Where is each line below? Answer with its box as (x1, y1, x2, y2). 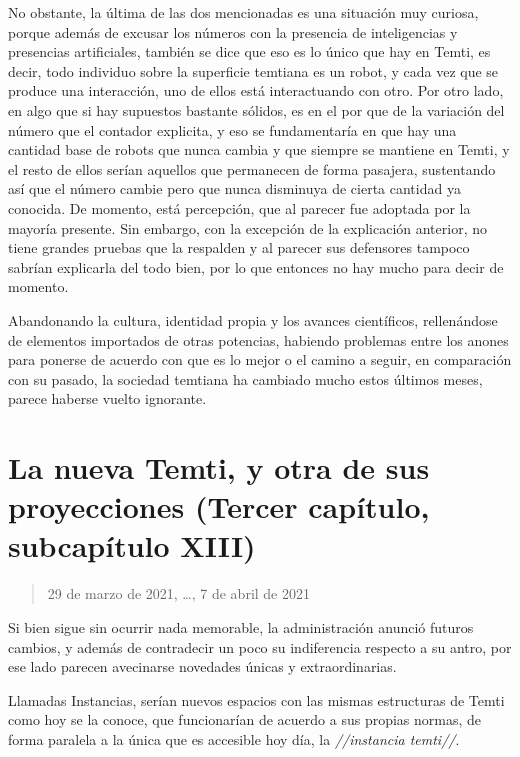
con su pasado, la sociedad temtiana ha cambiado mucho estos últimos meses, (8, 368, 483, 389)
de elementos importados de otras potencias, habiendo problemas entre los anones (8, 329, 509, 350)
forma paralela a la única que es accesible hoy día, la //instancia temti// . (8, 728, 460, 749)
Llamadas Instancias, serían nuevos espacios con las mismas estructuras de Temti (8, 689, 505, 710)
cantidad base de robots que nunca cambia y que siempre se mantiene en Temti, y (8, 139, 510, 160)
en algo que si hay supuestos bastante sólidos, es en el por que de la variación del (8, 99, 505, 120)
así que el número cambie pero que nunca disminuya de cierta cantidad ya (8, 178, 461, 199)
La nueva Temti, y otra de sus (8, 447, 430, 488)
